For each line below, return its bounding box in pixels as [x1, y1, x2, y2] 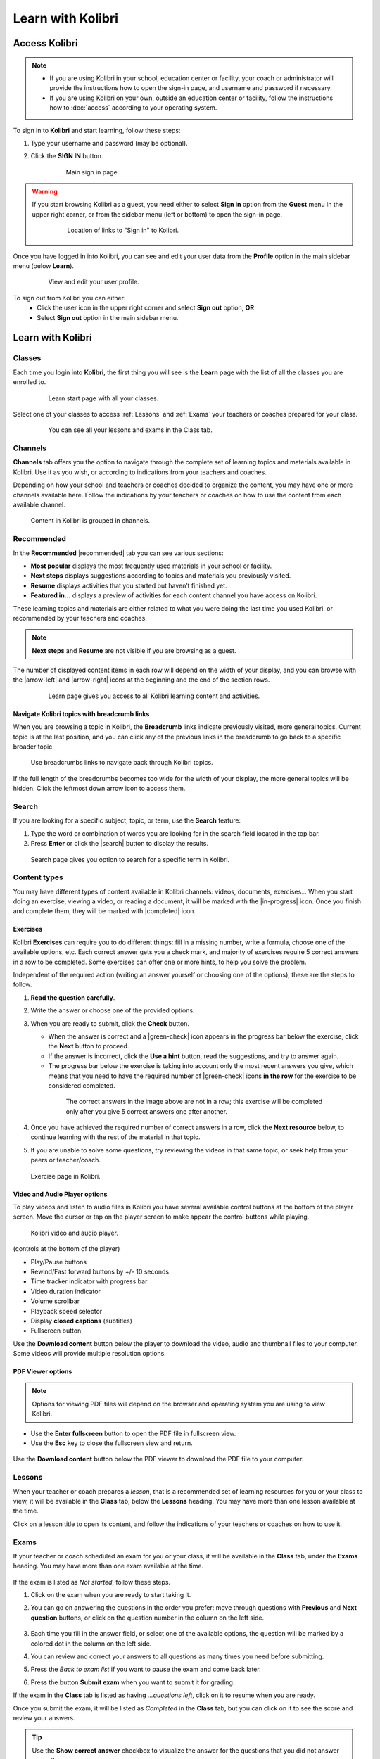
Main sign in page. [65, 167, 120, 176]
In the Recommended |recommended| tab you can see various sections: [13, 549, 224, 557]
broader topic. [13, 742, 54, 751]
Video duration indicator [30, 1287, 101, 1295]
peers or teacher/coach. [30, 1156, 101, 1164]
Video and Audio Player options [13, 1190, 108, 1198]
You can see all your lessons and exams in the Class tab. [48, 426, 213, 434]
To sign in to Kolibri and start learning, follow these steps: [13, 126, 181, 134]
